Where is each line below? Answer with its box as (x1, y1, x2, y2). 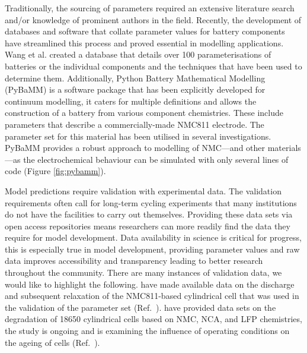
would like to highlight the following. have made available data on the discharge (5, 278, 295, 290)
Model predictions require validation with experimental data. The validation (5, 184, 282, 197)
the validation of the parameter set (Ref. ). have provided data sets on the (5, 301, 276, 313)
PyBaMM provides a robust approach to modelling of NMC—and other (5, 141, 266, 154)
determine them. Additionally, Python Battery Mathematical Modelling (5, 71, 266, 84)
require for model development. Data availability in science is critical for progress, (5, 231, 302, 244)
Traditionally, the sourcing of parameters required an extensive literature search (5, 2, 295, 14)
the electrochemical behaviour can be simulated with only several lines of (23, 153, 289, 165)
